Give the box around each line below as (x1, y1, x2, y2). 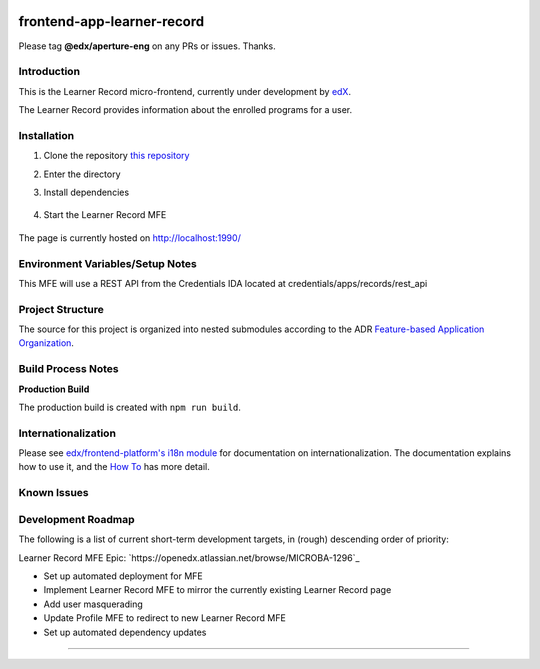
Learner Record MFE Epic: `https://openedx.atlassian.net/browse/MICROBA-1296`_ (18, 551, 360, 564)
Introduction (18, 65, 80, 79)
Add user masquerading (43, 598, 144, 610)
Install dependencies (43, 186, 130, 198)
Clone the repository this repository (43, 150, 190, 162)
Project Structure (18, 302, 104, 316)
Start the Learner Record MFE (43, 209, 167, 221)
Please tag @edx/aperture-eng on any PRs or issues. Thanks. (18, 40, 276, 52)
